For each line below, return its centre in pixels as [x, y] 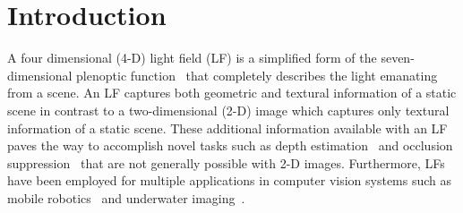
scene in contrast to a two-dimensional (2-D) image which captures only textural [228, 110]
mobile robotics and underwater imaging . [126, 197]
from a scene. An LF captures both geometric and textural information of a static [232, 93]
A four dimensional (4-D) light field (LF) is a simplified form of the [192, 58]
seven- [398, 58]
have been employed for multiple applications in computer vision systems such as [230, 180]
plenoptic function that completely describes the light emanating [257, 75]
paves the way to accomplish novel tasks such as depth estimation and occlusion [230, 145]
